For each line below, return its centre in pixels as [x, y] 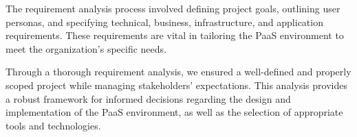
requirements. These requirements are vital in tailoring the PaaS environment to [175, 35]
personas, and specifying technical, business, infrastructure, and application [164, 22]
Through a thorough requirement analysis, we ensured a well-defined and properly [178, 72]
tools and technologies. [53, 125]
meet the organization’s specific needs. [86, 48]
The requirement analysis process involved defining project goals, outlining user [173, 8]
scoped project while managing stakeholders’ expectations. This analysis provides [176, 85]
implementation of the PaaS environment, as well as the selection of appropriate [174, 112]
